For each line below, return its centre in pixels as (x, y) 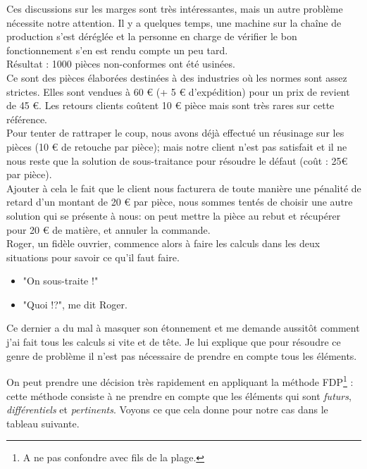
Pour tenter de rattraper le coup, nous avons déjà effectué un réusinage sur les (175, 133)
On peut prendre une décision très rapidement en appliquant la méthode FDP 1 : (180, 381)
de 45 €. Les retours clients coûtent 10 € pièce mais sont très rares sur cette (170, 105)
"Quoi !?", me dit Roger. (75, 304)
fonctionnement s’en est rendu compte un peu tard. (117, 50)
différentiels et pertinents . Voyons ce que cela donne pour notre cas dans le (167, 409)
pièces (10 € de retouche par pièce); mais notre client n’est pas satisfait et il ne (177, 146)
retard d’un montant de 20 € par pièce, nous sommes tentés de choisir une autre (180, 202)
